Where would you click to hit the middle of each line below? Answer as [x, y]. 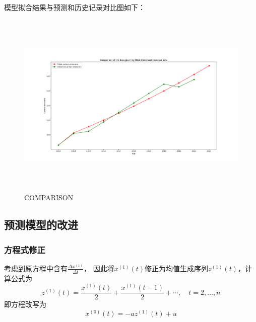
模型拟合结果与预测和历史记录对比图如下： [75, 7]
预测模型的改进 [41, 225]
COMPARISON [49, 197]
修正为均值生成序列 [177, 268]
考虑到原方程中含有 [36, 268]
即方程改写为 [25, 304]
